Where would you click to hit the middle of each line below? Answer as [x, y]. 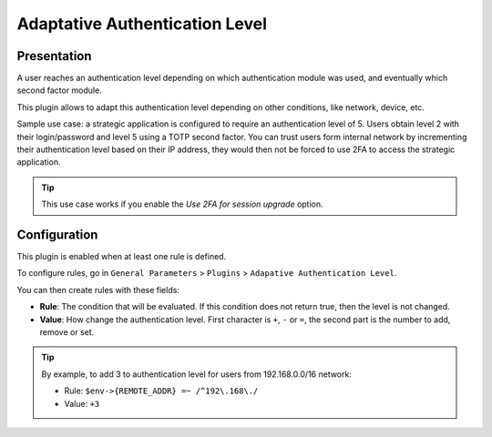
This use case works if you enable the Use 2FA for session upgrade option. [182, 204]
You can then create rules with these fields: [98, 290]
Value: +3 [82, 403]
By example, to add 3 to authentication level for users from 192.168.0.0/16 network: [197, 374]
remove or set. [67, 332]
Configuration [57, 235]
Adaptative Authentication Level [142, 24]
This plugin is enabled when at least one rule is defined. [122, 257]
